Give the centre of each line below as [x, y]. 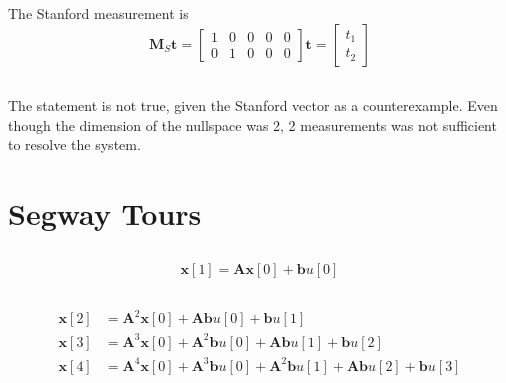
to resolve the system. [74, 144]
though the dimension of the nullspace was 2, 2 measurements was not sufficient [252, 124]
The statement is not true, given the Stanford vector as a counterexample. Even [253, 104]
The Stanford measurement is [98, 13]
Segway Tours [105, 212]
